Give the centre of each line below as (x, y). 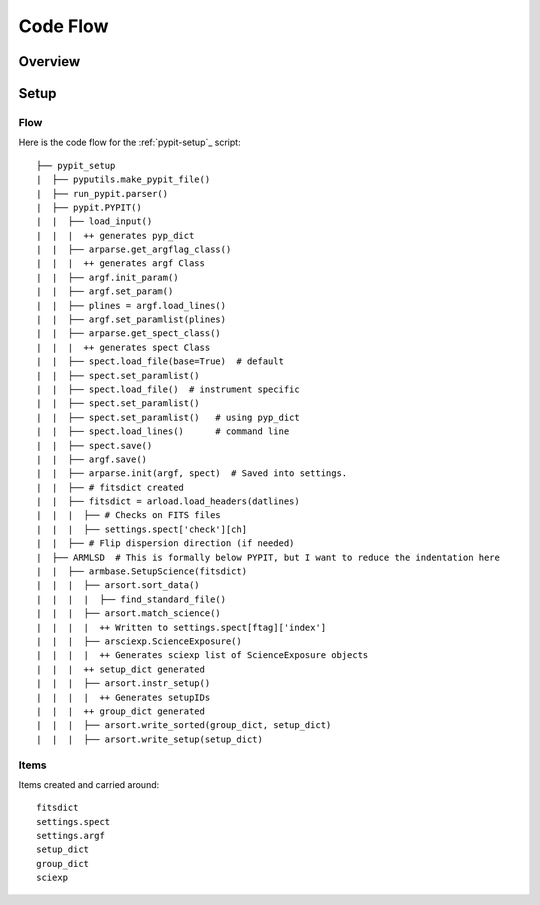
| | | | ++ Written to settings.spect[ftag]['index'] (181, 627)
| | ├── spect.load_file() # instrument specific (168, 389)
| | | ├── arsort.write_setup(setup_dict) (150, 739)
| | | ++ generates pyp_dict (115, 235)
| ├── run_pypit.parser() (102, 193)
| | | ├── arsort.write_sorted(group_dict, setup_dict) (184, 725)
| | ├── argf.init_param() (107, 277)
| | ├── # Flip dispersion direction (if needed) (165, 543)
